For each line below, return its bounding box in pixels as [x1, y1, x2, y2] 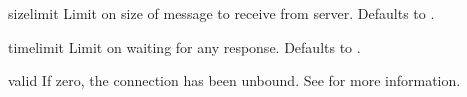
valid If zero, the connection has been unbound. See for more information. [8, 70, 461, 91]
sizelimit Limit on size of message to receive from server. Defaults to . [8, 3, 435, 23]
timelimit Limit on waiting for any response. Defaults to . [8, 36, 361, 57]
